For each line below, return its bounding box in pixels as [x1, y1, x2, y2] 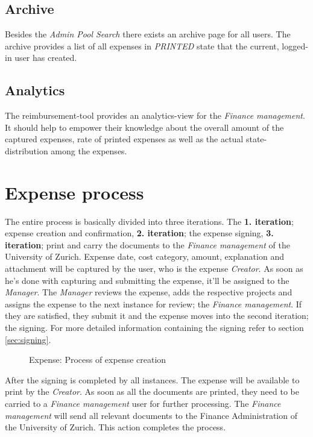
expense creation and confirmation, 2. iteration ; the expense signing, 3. [5, 227, 274, 239]
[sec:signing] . [5, 333, 51, 345]
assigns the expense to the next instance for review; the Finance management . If [5, 297, 302, 310]
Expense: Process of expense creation [29, 353, 166, 366]
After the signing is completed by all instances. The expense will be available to [5, 373, 300, 386]
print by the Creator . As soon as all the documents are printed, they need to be [5, 385, 300, 398]
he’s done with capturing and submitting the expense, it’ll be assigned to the [5, 274, 289, 286]
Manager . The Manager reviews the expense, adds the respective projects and [5, 286, 292, 298]
